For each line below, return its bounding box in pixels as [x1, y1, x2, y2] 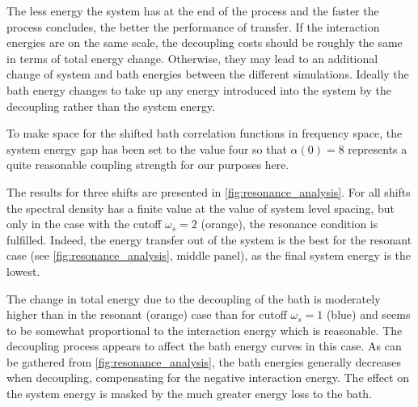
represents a [348, 140, 407, 157]
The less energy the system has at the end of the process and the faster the [6, 2, 379, 19]
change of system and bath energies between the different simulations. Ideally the [6, 66, 409, 83]
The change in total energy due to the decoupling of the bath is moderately [6, 290, 381, 307]
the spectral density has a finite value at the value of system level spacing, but [6, 199, 395, 216]
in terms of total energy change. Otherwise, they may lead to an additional [6, 49, 378, 66]
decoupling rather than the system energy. [6, 97, 216, 114]
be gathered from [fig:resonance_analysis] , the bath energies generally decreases [6, 353, 401, 370]
